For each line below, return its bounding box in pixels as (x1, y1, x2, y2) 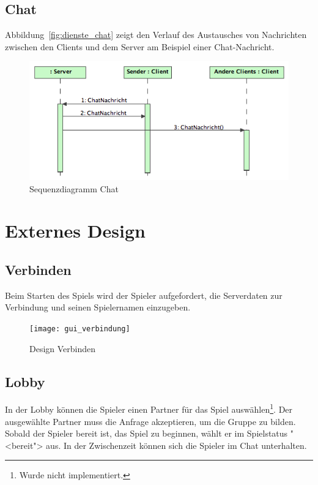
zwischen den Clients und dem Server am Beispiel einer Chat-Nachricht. (5, 40, 275, 53)
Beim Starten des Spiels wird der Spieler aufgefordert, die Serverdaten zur (5, 288, 283, 301)
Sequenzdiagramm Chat (29, 182, 119, 195)
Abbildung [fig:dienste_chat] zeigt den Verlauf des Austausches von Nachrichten (5, 28, 307, 41)
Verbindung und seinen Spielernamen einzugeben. (5, 301, 191, 314)
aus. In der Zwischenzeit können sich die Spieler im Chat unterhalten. (46, 438, 307, 451)
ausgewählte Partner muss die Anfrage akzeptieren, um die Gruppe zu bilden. (5, 415, 296, 427)
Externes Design (5, 218, 146, 243)
